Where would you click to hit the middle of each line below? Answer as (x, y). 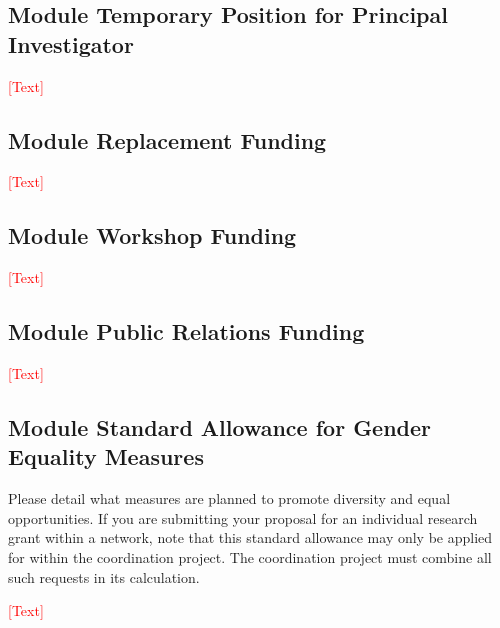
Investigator (71, 43)
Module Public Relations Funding (186, 331)
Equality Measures (106, 456)
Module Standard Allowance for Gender (220, 426)
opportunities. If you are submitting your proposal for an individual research (243, 517)
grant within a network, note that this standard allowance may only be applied (250, 537)
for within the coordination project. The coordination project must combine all (250, 556)
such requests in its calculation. (104, 576)
